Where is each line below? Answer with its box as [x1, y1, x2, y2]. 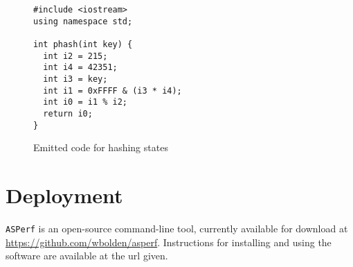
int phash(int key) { [33, 39, 133, 49]
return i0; [43, 108, 93, 119]
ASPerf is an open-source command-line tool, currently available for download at [6, 221, 348, 235]
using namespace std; [33, 16, 133, 26]
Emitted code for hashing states [33, 140, 168, 155]
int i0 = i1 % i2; [43, 97, 128, 107]
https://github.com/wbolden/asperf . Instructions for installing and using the [6, 234, 332, 249]
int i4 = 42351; [43, 62, 118, 73]
